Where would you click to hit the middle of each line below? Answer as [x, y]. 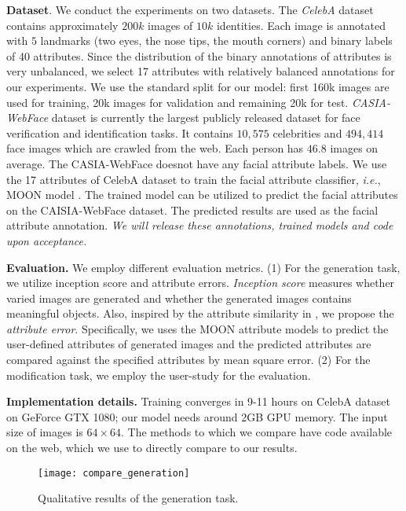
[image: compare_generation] [114, 473]
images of [170, 25]
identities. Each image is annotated [301, 25]
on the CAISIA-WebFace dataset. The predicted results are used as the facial [192, 210]
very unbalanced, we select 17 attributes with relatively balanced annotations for [201, 71]
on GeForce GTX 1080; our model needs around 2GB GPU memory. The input [197, 416]
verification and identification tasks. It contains [120, 132]
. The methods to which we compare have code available [257, 432]
